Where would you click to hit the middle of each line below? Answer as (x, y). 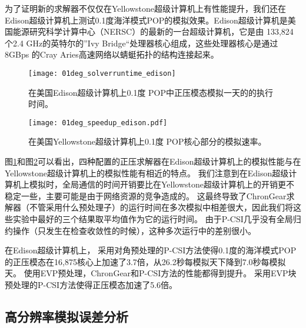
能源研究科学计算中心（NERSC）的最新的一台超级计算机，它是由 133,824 (153, 31)
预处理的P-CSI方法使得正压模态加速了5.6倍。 (91, 285)
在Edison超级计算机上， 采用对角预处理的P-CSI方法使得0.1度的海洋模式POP (151, 250)
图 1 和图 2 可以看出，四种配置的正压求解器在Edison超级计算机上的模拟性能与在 (153, 161)
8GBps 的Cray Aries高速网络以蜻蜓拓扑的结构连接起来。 (112, 54)
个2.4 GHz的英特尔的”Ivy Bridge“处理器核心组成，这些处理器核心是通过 (142, 43)
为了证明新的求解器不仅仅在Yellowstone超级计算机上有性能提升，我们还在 (146, 8)
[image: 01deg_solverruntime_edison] (102, 73)
